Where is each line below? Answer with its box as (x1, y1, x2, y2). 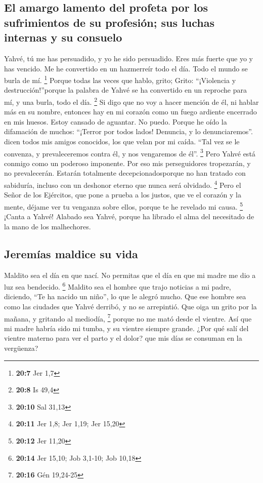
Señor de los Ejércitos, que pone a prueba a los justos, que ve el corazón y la (4, 189, 241, 200)
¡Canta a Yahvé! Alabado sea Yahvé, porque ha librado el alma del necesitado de (4, 211, 254, 222)
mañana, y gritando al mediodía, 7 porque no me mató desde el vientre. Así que (4, 311, 252, 324)
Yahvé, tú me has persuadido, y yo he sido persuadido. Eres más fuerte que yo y (4, 53, 253, 63)
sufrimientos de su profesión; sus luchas (4, 14, 214, 30)
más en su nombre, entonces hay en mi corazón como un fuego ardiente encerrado (4, 106, 257, 117)
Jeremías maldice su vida (4, 246, 138, 261)
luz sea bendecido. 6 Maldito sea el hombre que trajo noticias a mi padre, (4, 280, 231, 292)
